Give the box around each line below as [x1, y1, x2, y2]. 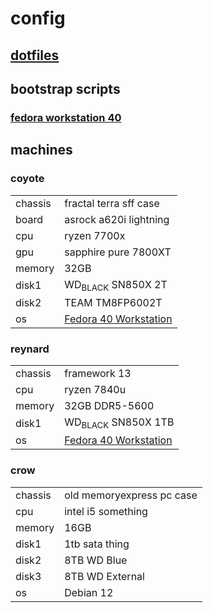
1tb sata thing [64, 537, 130, 551]
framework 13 [64, 367, 132, 381]
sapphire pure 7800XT [64, 245, 172, 259]
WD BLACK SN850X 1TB [64, 415, 175, 431]
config [10, 7, 66, 30]
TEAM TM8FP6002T [64, 295, 163, 309]
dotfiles [10, 47, 60, 64]
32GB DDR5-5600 [64, 399, 155, 413]
